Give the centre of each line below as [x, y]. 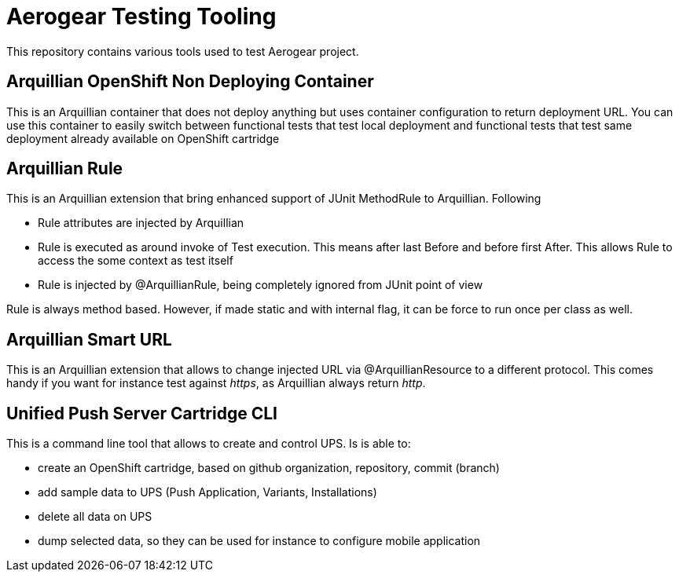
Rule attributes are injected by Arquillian [141, 223]
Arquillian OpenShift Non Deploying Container [190, 82]
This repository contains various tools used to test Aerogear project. [183, 51]
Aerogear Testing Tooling [141, 16]
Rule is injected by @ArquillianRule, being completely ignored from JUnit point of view [261, 285]
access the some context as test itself [136, 261]
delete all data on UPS [95, 517]
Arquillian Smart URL [89, 339]
